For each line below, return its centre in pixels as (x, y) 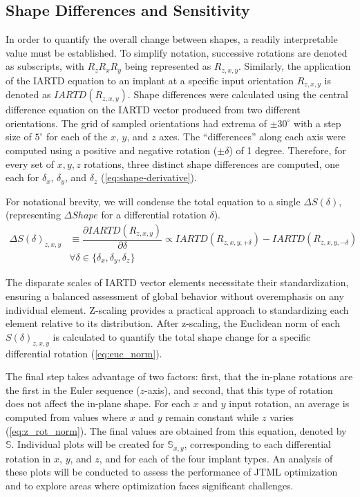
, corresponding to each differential (258, 444)
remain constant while (212, 417)
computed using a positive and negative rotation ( (112, 150)
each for (22, 177)
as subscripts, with (45, 66)
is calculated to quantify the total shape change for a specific (182, 336)
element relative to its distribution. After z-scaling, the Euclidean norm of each (173, 323)
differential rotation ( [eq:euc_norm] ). (84, 353)
